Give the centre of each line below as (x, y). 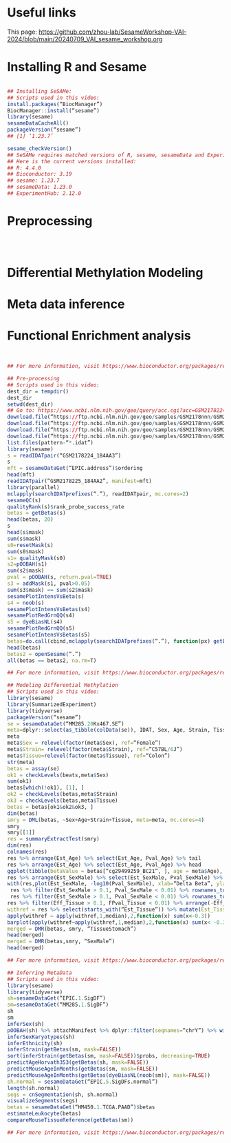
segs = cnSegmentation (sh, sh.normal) (63, 1094)
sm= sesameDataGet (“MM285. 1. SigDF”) (58, 1005)
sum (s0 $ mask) (26, 552)
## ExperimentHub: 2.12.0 (44, 194)
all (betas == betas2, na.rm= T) (52, 660)
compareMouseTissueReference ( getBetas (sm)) (70, 1120)
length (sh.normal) (33, 1088)
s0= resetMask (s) (30, 545)
